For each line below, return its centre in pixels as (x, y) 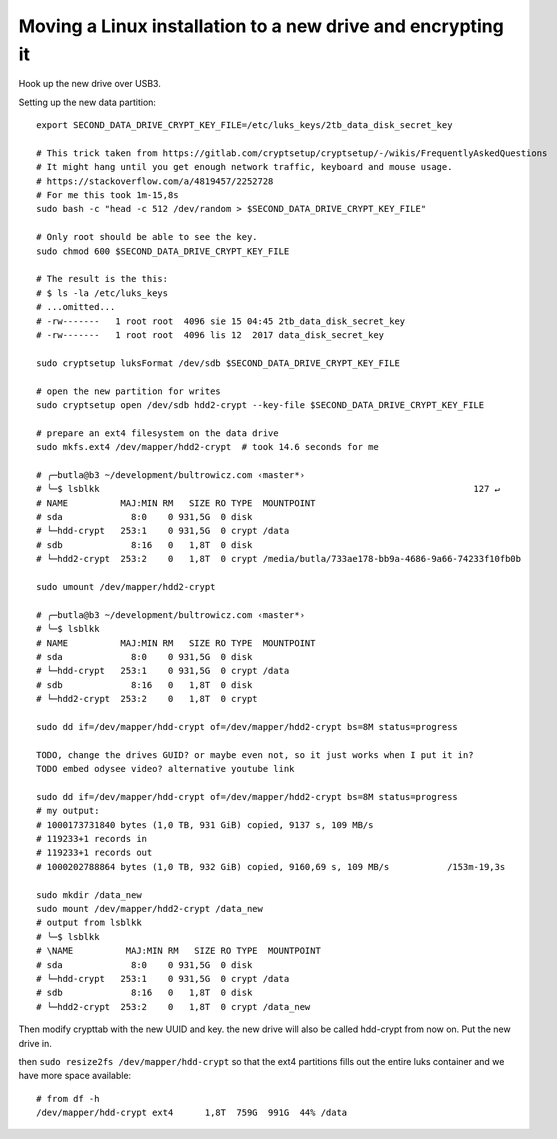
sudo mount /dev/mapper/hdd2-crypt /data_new (150, 908)
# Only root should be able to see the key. (147, 237)
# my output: (68, 811)
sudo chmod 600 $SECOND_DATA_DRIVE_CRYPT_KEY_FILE (163, 251)
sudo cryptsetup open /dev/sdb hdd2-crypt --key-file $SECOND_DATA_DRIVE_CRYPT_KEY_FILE (260, 404)
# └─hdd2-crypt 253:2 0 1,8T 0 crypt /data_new (173, 1006)
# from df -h (68, 1098)
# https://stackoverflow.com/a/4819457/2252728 (155, 181)
